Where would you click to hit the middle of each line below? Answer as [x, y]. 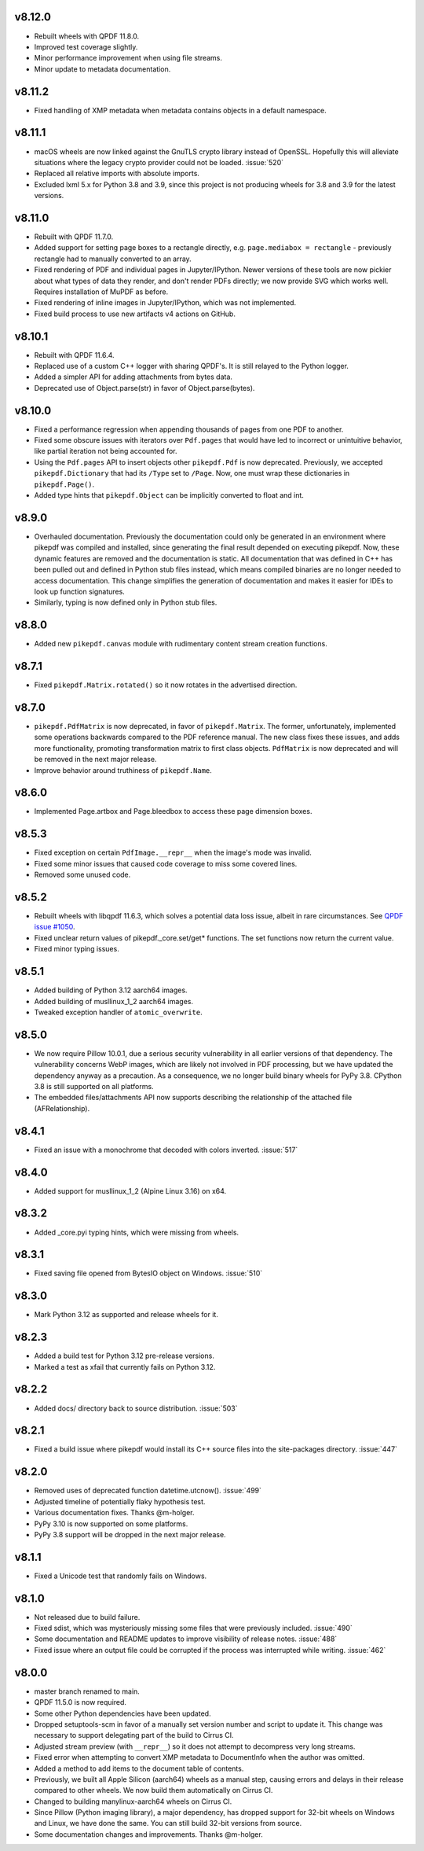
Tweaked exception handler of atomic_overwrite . [119, 1012]
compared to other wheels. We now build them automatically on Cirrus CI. [154, 1790]
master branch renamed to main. [87, 1691]
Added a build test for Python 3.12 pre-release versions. [124, 1356]
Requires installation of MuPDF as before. [101, 292]
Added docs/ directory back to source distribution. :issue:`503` [136, 1408]
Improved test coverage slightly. [86, 46]
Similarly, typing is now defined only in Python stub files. [126, 602]
